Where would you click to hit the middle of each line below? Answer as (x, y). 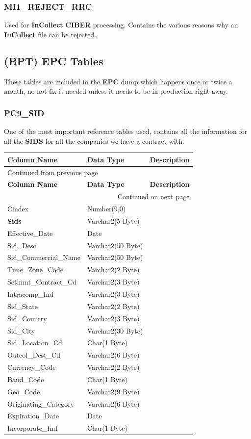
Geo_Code (24, 391)
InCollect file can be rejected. (50, 34)
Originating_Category (41, 403)
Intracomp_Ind (31, 294)
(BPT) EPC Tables (54, 61)
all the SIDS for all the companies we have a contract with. (94, 141)
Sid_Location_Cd (35, 343)
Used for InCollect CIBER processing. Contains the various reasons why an (121, 25)
